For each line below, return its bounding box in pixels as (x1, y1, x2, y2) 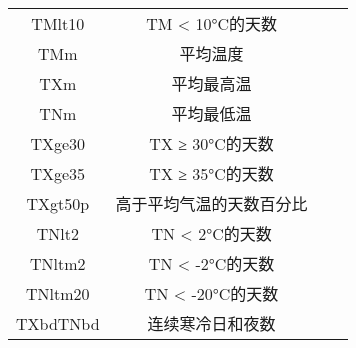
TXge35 (30, 161, 86, 185)
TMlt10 (31, 11, 85, 35)
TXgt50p (26, 191, 90, 215)
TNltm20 (26, 281, 90, 305)
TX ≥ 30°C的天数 (149, 132, 274, 155)
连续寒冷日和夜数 (147, 312, 276, 335)
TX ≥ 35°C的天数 (149, 162, 274, 185)
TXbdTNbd (16, 311, 100, 335)
